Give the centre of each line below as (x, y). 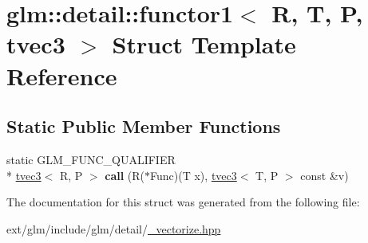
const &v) (324, 175)
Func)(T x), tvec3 (194, 175)
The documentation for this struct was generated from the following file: (183, 202)
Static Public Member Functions (144, 126)
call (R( (125, 175)
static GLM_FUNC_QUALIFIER (91, 159)
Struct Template (204, 44)
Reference (62, 75)
